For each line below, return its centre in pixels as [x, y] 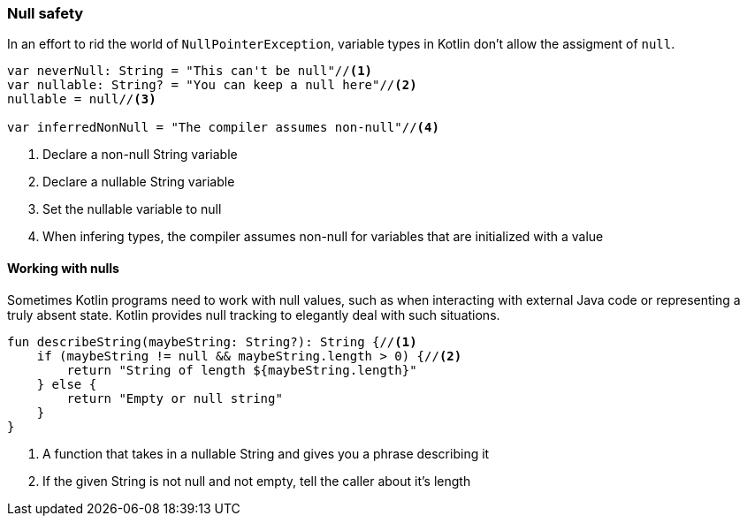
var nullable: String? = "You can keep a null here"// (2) [212, 85]
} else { [67, 384]
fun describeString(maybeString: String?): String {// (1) [212, 341]
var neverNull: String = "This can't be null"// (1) [190, 71]
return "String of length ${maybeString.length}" [242, 370]
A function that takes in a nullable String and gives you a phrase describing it [266, 453]
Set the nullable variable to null [132, 209]
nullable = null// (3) [82, 99]
